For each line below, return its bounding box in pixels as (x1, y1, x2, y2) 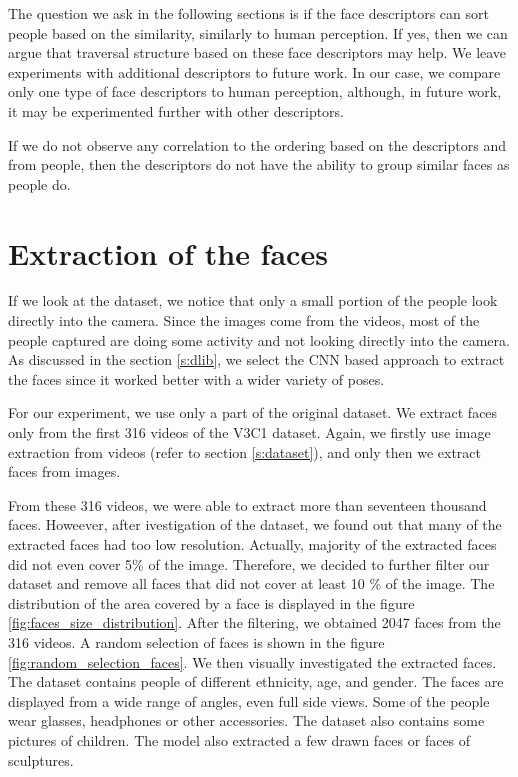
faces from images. (8, 461, 121, 482)
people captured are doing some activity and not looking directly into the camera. (8, 329, 510, 350)
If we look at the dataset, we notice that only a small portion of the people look (8, 290, 498, 311)
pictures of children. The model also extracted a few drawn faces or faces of (8, 729, 471, 750)
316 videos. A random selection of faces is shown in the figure (8, 631, 385, 652)
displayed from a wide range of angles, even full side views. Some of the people (8, 690, 490, 711)
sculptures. (8, 749, 74, 770)
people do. (8, 173, 71, 194)
